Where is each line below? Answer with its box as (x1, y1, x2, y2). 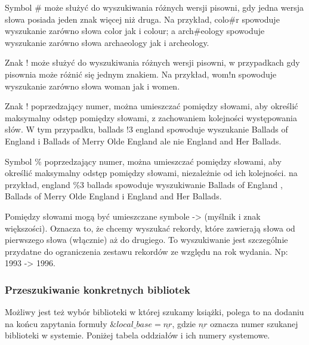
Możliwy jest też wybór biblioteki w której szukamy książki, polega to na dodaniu (5, 306, 304, 318)
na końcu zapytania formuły (5, 317, 107, 329)
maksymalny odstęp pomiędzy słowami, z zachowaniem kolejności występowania (5, 111, 297, 124)
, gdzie (172, 317, 196, 329)
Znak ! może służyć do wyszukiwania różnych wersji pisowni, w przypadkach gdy (5, 56, 300, 69)
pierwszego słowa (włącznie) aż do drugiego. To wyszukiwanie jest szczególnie (5, 233, 288, 246)
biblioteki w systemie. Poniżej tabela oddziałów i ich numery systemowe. (5, 329, 270, 341)
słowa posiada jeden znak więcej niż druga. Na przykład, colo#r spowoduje (5, 13, 280, 25)
